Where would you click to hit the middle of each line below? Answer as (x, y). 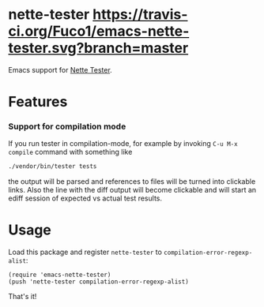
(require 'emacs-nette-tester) (60, 275)
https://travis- (140, 15)
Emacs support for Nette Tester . (60, 69)
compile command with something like (70, 152)
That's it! (23, 297)
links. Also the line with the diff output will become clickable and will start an (132, 190)
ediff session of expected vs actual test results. (85, 198)
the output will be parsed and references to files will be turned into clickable (132, 182)
